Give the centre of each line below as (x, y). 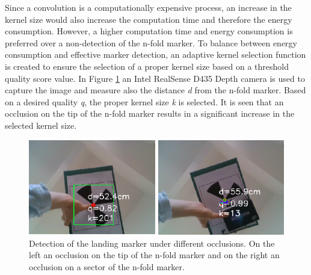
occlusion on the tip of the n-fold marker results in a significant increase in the (150, 113)
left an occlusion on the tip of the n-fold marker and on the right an (154, 255)
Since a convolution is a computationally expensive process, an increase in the (148, 7)
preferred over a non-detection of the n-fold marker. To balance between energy (151, 42)
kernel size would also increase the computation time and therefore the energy (149, 19)
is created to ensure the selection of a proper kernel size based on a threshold (147, 66)
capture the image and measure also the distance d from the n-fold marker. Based (155, 90)
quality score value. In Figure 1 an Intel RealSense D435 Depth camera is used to (155, 78)
